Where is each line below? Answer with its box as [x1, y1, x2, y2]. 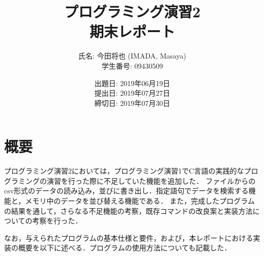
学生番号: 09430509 [101, 60, 163, 71]
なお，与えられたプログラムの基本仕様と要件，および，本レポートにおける [4, 232, 253, 243]
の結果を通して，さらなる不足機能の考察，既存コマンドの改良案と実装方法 [4, 205, 253, 216]
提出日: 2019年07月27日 [94, 88, 170, 98]
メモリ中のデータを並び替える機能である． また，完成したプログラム [25, 195, 255, 206]
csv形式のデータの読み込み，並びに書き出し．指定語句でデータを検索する [4, 185, 249, 196]
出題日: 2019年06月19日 [94, 77, 170, 88]
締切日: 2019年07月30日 [94, 97, 170, 108]
